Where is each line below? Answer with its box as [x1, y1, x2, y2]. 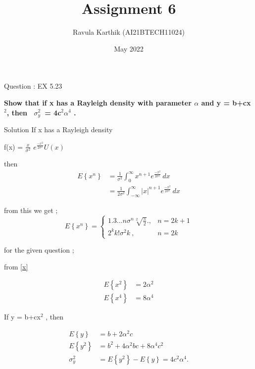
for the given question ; [4, 245, 74, 255]
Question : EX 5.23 [4, 81, 62, 91]
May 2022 [114, 43, 144, 53]
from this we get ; [4, 205, 58, 215]
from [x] [4, 261, 28, 271]
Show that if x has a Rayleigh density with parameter [4, 97, 192, 107]
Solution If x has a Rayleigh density [4, 124, 113, 134]
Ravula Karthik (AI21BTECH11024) [73, 27, 185, 37]
